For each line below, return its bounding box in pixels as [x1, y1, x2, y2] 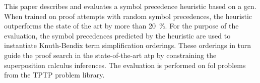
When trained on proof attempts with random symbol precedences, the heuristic [4, 10, 252, 21]
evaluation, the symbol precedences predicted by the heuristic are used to [4, 30, 231, 40]
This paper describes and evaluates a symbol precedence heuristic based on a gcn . [4, 1, 256, 11]
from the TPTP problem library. [4, 69, 105, 80]
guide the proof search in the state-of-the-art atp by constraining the [4, 49, 217, 60]
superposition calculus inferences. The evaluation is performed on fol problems [4, 59, 246, 70]
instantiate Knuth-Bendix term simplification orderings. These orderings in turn [4, 40, 251, 50]
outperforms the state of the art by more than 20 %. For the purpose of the [4, 20, 239, 31]
